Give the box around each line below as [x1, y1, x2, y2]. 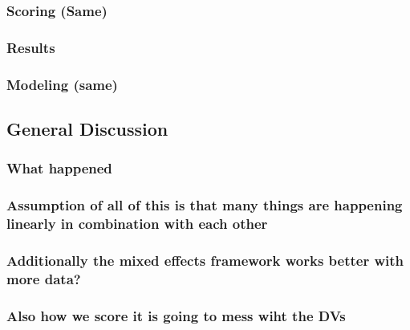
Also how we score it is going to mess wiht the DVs [6, 305, 346, 325]
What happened [6, 158, 112, 178]
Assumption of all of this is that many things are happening [6, 195, 403, 215]
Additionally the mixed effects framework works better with [6, 250, 404, 270]
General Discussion [6, 116, 168, 141]
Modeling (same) [6, 74, 118, 94]
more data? [6, 268, 81, 288]
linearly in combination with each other [6, 214, 268, 233]
